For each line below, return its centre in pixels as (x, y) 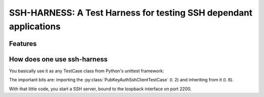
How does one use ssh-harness (58, 59)
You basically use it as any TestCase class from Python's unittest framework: (87, 71)
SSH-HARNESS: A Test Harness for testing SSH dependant (131, 13)
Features (23, 44)
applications (35, 26)
